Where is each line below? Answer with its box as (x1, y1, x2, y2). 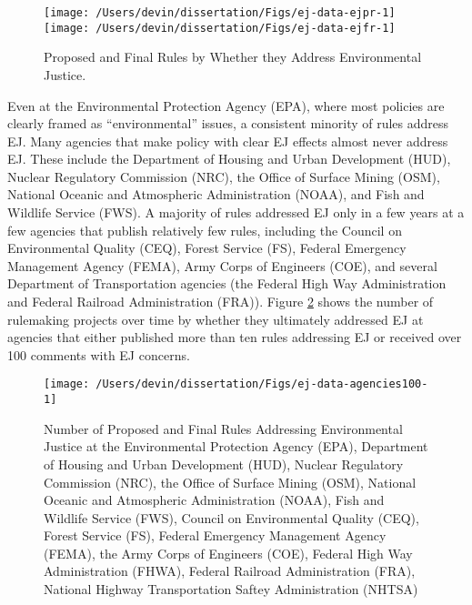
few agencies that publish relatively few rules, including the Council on (7, 220, 402, 239)
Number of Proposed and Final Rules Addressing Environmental (44, 418, 403, 438)
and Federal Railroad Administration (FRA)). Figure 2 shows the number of (7, 292, 434, 311)
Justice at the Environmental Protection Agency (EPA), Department (44, 437, 428, 456)
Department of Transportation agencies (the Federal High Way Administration (7, 274, 447, 293)
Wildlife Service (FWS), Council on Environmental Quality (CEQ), (44, 508, 419, 527)
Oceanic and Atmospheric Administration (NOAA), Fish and (44, 490, 385, 509)
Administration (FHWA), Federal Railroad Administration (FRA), (44, 561, 416, 580)
